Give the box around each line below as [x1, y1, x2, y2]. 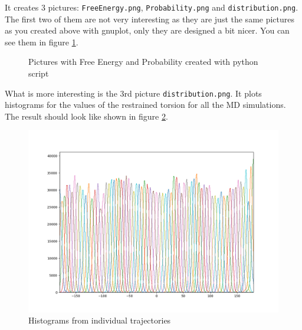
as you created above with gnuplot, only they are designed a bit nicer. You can [5, 24, 290, 37]
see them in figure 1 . [5, 35, 78, 48]
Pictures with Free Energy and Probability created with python [28, 55, 258, 68]
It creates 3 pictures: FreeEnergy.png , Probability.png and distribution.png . [5, 1, 298, 13]
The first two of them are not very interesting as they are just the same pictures [5, 12, 295, 25]
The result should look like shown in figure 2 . [5, 110, 168, 122]
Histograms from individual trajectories [28, 314, 171, 326]
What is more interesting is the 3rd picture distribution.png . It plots [5, 87, 262, 99]
